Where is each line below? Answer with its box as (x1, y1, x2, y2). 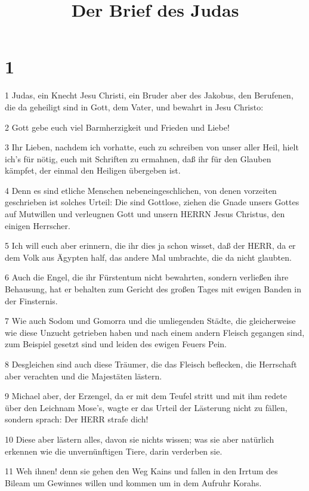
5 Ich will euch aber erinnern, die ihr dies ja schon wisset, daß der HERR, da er (5, 239, 296, 252)
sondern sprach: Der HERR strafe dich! (5, 413, 149, 425)
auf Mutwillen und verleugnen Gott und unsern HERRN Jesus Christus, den (5, 208, 285, 220)
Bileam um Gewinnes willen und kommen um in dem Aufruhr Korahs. (5, 476, 262, 489)
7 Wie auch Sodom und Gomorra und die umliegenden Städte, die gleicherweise (5, 314, 296, 327)
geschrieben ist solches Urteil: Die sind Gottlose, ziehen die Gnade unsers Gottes (5, 196, 299, 208)
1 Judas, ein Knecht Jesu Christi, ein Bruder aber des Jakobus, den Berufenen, (5, 89, 293, 101)
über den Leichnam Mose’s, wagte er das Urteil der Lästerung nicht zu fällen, (5, 401, 288, 413)
